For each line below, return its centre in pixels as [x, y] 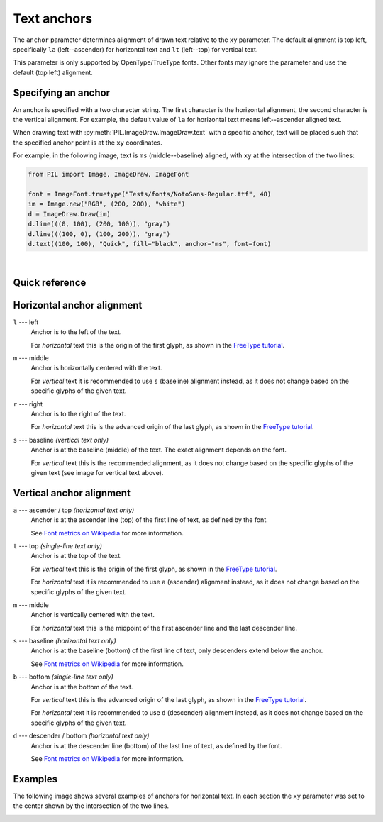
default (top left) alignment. [53, 72]
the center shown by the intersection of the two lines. [91, 806]
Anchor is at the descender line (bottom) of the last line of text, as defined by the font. [156, 745]
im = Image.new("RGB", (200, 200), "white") [107, 204]
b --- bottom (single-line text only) [63, 677]
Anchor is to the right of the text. [78, 413]
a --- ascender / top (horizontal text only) [74, 510]
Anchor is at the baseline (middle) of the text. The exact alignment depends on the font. [159, 450]
